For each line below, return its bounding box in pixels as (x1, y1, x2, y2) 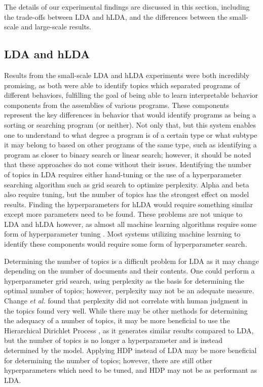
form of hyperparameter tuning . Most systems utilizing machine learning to (4, 228, 241, 239)
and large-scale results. (21, 21, 92, 32)
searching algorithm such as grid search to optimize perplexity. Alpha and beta (4, 179, 249, 189)
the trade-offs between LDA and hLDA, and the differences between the (4, 11, 228, 22)
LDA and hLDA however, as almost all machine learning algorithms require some (4, 218, 257, 229)
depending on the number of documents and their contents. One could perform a (4, 265, 255, 276)
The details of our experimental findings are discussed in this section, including (4, 2, 250, 12)
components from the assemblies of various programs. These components (4, 99, 230, 110)
